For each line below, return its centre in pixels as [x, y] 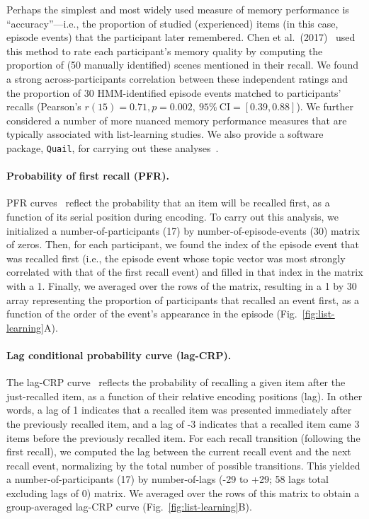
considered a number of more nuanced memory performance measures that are [177, 120]
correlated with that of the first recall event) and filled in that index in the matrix [185, 272]
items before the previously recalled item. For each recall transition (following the [183, 437]
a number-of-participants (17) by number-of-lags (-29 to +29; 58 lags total [168, 479]
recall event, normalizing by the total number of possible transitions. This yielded [183, 465]
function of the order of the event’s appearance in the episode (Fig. [152, 314]
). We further [325, 106]
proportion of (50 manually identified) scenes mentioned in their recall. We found [182, 65]
